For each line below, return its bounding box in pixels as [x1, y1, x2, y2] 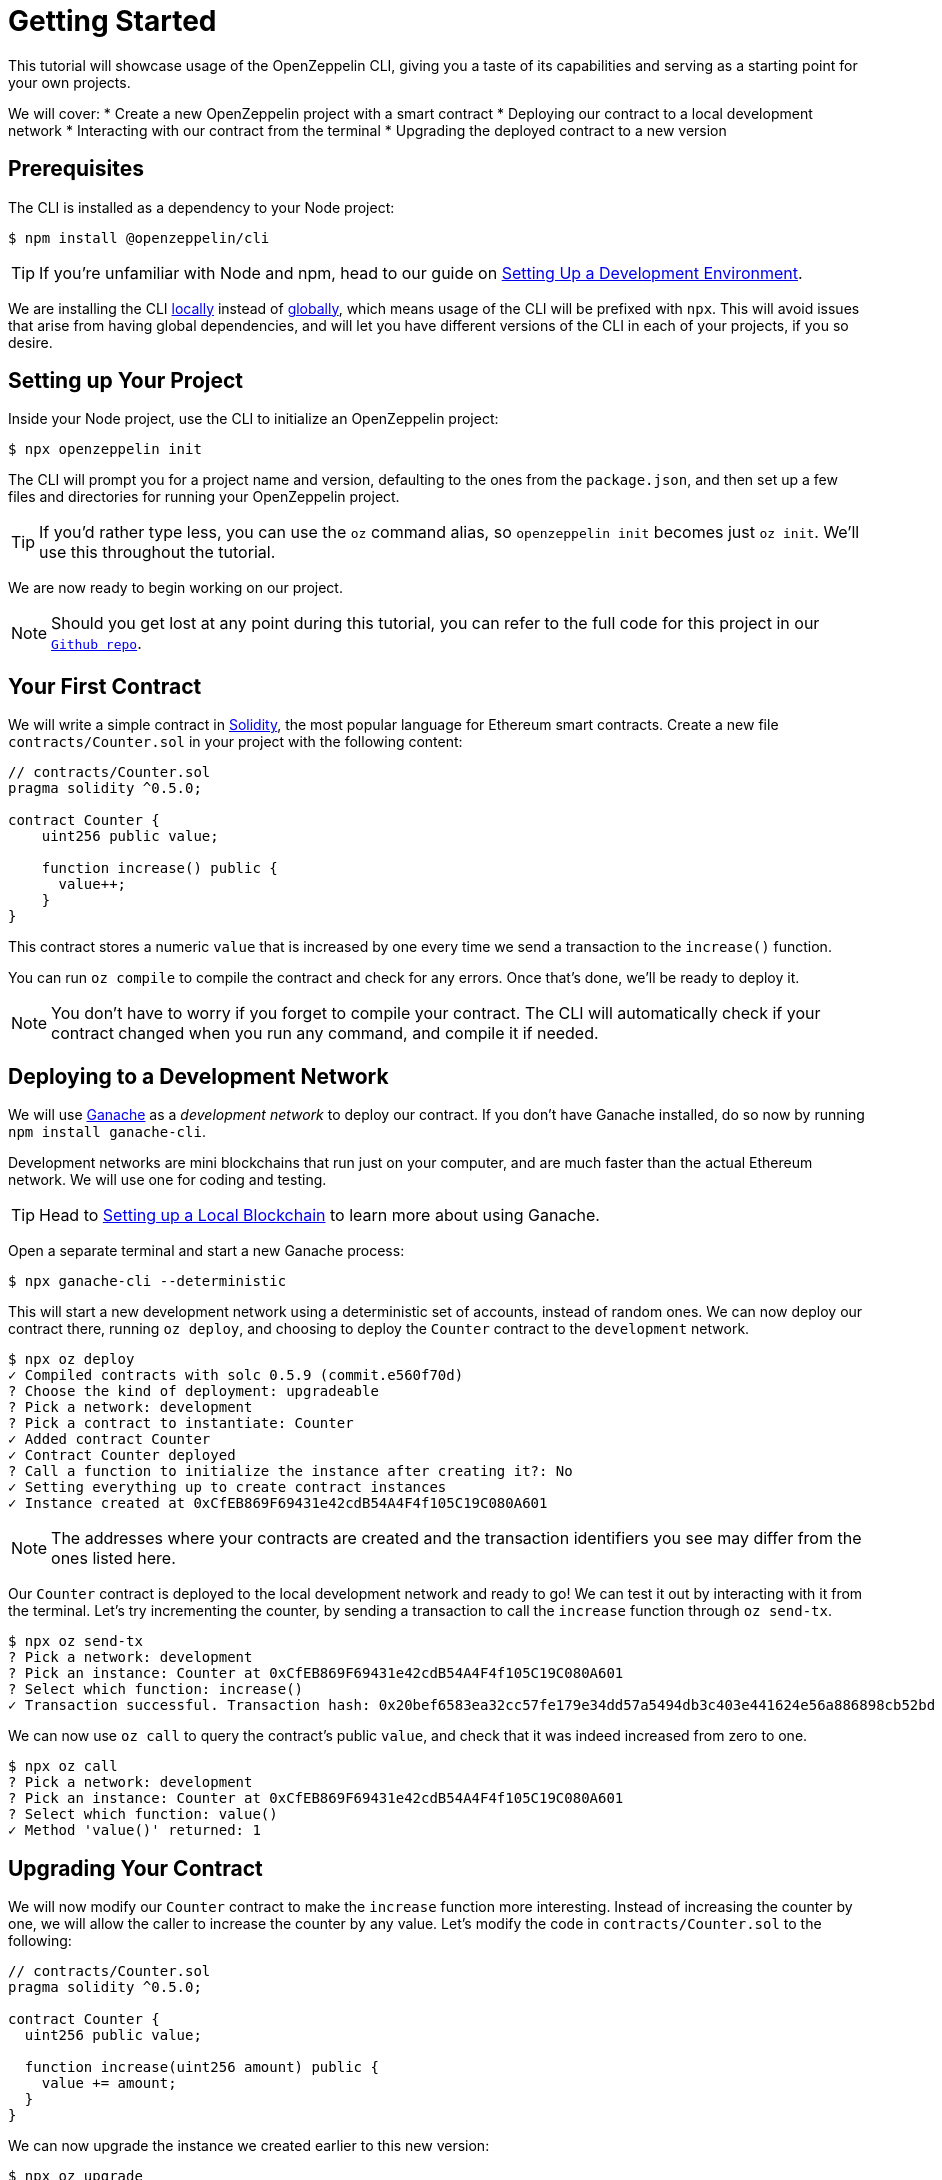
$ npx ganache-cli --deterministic [8, 1273, 287, 1290]
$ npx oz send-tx [8, 1633, 143, 1650]
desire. [8, 333, 53, 351]
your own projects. [8, 73, 131, 91]
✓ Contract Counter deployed [8, 1447, 236, 1464]
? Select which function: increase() [8, 1681, 304, 1698]
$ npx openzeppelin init [8, 441, 202, 458]
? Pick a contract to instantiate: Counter [8, 1415, 354, 1432]
